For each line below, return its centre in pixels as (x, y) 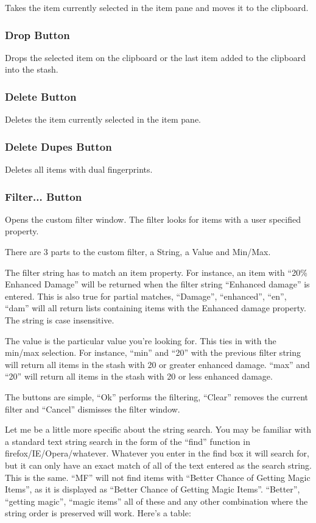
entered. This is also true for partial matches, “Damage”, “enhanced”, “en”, (146, 296)
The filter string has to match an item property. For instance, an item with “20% (156, 272)
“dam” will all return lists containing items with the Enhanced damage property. (156, 308)
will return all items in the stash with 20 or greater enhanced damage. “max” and (157, 364)
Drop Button (37, 34)
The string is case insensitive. (60, 320)
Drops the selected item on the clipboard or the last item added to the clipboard (156, 57)
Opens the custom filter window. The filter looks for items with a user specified (153, 219)
